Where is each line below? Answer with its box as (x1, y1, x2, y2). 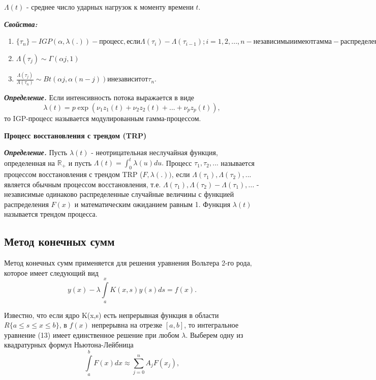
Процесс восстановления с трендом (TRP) (4, 130, 147, 140)
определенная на (4, 157, 55, 168)
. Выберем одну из (185, 329, 243, 340)
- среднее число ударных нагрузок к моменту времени (26, 2, 194, 12)
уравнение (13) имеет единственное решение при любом (4, 329, 179, 340)
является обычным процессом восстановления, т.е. (4, 179, 161, 189)
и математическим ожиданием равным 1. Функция (74, 198, 231, 209)
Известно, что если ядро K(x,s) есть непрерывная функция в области (4, 309, 219, 320)
